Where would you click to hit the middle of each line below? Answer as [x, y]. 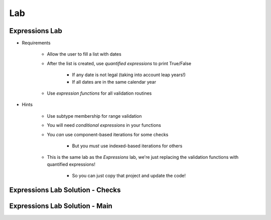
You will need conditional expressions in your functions [104, 125]
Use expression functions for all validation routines [99, 93]
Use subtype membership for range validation [94, 116]
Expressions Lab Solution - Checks [65, 190]
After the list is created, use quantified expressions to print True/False [119, 63]
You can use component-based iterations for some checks [108, 134]
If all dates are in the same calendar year [114, 82]
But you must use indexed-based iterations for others [127, 146]
